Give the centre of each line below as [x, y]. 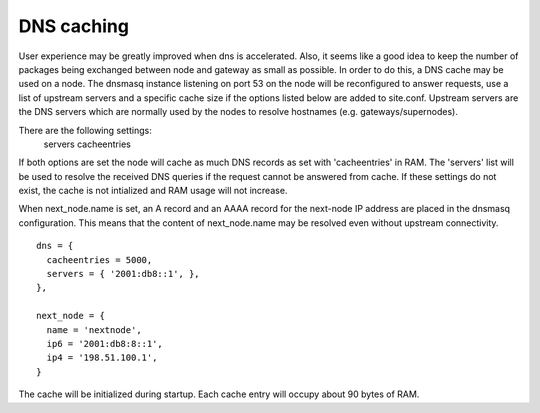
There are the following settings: [85, 130]
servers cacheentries [87, 144]
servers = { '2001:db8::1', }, [123, 274]
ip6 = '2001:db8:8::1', [105, 343]
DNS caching [74, 26]
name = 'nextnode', [94, 329]
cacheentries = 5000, [99, 259]
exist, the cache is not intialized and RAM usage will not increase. [153, 191]
